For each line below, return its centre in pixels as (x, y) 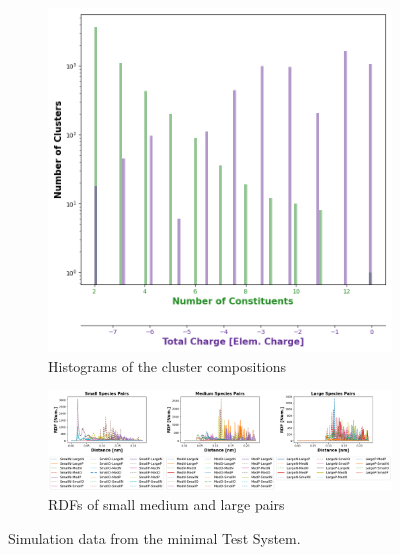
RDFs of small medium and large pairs (166, 504)
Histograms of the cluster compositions (167, 365)
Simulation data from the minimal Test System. (154, 537)
